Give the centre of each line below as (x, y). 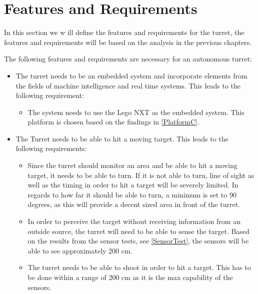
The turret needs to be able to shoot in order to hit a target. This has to (139, 267)
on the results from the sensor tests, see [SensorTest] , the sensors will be (138, 241)
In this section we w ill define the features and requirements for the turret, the (124, 32)
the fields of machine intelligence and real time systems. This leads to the (128, 85)
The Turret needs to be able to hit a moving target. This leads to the (122, 138)
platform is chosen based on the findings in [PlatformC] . (113, 122)
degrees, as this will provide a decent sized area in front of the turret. (134, 204)
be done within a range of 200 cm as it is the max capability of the (130, 277)
